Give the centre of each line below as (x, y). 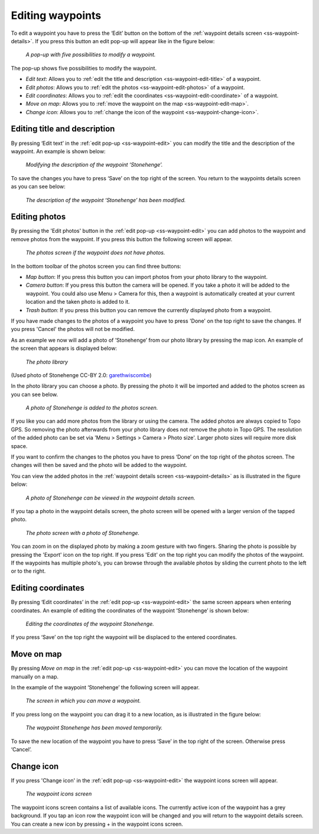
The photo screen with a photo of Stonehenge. (83, 533)
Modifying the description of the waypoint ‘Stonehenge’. (94, 165)
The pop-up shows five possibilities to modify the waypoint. (84, 68)
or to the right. (28, 571)
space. (19, 446)
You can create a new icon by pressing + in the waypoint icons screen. (97, 824)
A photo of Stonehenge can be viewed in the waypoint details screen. (110, 498)
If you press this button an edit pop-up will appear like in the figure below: (125, 41)
